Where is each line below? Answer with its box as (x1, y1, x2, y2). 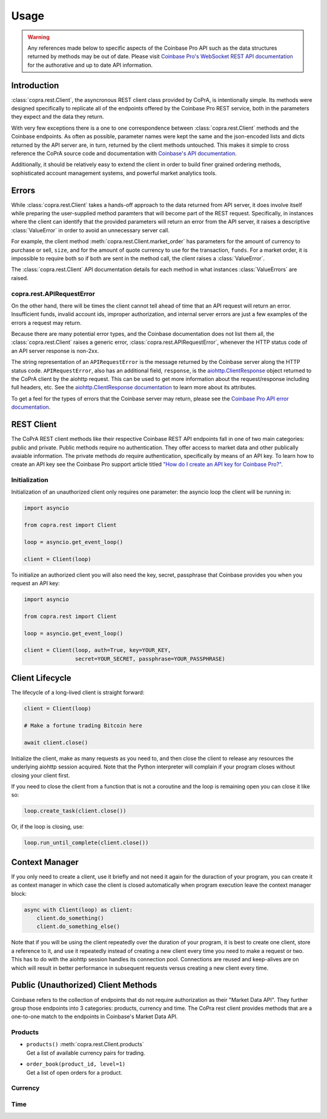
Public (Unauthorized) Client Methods (11, 980, 157, 990)
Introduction (11, 80, 59, 90)
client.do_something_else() (36, 923, 121, 930)
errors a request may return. (11, 319, 82, 326)
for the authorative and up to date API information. (27, 61, 153, 69)
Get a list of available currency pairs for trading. (26, 1049, 145, 1057)
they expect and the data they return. (11, 113, 104, 121)
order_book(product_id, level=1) (26, 1061, 126, 1067)
